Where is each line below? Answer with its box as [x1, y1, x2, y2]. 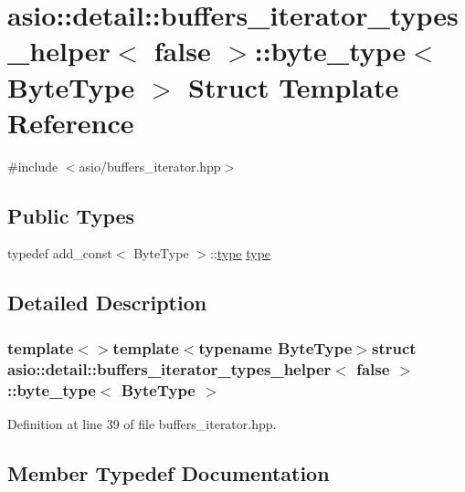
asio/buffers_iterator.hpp [79, 156, 221, 175]
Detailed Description [7, 288, 207, 317]
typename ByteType [198, 336, 353, 359]
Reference [7, 103, 134, 141]
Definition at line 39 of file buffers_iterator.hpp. [7, 413, 277, 433]
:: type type [209, 244, 271, 263]
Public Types [7, 201, 135, 229]
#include [7, 156, 58, 175]
